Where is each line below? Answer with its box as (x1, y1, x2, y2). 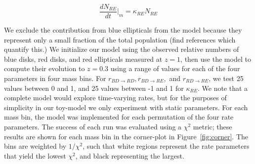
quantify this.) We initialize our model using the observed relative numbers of (4, 44, 239, 54)
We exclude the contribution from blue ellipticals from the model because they (4, 25, 242, 35)
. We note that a (197, 82, 248, 93)
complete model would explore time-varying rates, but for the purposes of (4, 92, 227, 103)
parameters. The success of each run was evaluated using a (4, 122, 182, 131)
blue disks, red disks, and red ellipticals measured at (4, 53, 163, 64)
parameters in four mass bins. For (4, 73, 106, 83)
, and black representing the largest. (75, 150, 184, 161)
